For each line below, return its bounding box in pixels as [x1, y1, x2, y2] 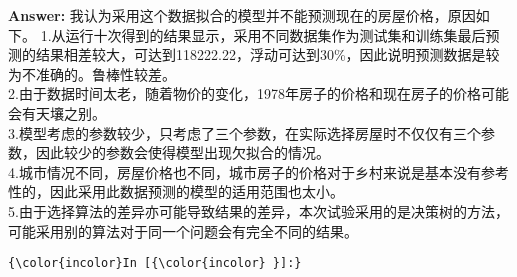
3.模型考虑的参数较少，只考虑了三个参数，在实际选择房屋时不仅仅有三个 [8, 122, 481, 143]
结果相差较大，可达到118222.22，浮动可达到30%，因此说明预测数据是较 [35, 44, 500, 65]
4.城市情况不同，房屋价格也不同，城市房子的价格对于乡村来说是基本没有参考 [8, 161, 509, 182]
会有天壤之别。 [8, 102, 106, 123]
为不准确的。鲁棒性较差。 [8, 63, 176, 84]
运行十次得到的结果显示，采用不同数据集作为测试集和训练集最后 [65, 24, 486, 45]
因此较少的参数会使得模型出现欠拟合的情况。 [35, 142, 330, 163]
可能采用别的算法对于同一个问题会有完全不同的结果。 [8, 220, 358, 241]
